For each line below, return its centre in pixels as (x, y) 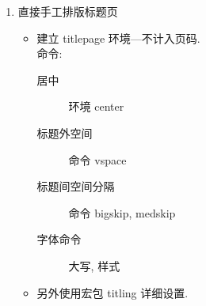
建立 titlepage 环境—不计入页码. (118, 38)
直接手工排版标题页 (68, 11)
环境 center (96, 106)
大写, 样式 (94, 265)
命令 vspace (97, 159)
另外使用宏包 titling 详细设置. (113, 292)
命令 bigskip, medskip (122, 212)
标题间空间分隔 (76, 186)
